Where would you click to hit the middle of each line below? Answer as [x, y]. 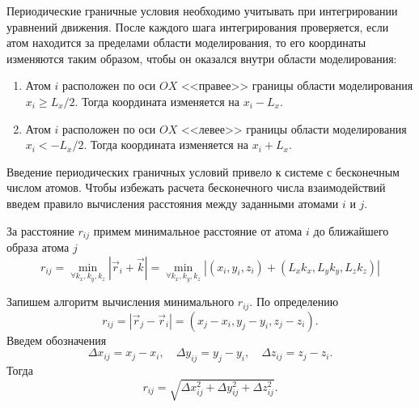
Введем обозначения [57, 340]
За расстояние [40, 230]
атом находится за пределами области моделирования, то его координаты [186, 42]
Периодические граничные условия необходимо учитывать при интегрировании [202, 11]
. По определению [294, 302]
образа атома [38, 246]
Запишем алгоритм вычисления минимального [121, 302]
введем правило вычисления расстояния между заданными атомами [173, 203]
